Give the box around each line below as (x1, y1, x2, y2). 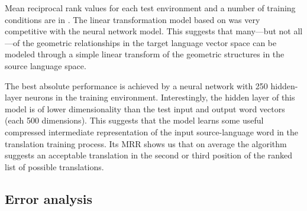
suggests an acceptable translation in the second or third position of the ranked (5, 149, 292, 161)
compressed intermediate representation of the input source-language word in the (5, 125, 298, 138)
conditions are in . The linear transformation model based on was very (5, 13, 260, 25)
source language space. (5, 59, 86, 72)
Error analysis (5, 189, 92, 207)
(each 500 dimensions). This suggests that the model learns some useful (5, 114, 264, 126)
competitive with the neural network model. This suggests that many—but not (5, 25, 291, 37)
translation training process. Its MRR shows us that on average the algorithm (5, 137, 287, 150)
